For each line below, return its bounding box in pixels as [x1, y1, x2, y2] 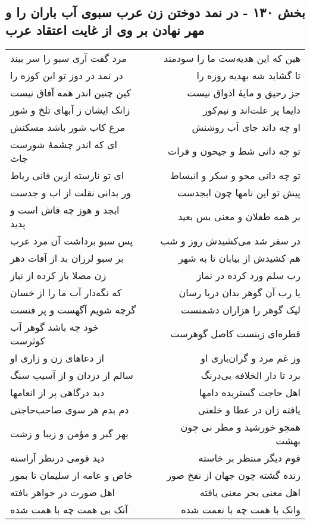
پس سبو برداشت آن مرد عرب [10, 233, 133, 247]
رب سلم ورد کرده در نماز [196, 268, 300, 282]
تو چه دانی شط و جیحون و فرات [168, 144, 300, 158]
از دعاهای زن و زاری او [10, 350, 104, 365]
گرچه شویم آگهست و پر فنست [10, 302, 136, 316]
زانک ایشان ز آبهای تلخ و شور [10, 102, 130, 117]
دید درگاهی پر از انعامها [10, 385, 105, 399]
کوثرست [10, 333, 45, 347]
